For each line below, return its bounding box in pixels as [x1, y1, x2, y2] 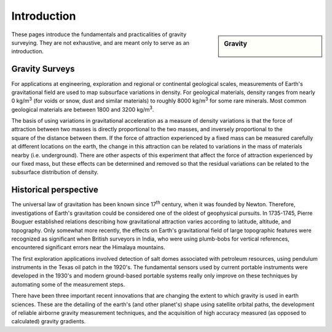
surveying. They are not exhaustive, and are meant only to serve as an [11, 39, 190, 46]
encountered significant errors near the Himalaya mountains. [11, 244, 165, 251]
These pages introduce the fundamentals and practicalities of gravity [11, 31, 187, 38]
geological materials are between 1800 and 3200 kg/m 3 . [11, 105, 154, 113]
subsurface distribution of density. [11, 169, 98, 176]
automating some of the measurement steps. [11, 280, 125, 288]
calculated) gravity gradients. [11, 318, 86, 325]
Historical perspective [11, 185, 98, 195]
